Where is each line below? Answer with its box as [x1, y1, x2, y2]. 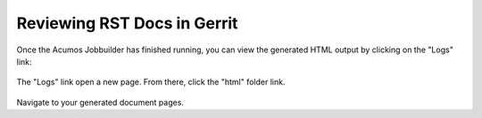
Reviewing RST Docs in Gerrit [16, 13, 238, 33]
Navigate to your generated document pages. [16, 97, 185, 107]
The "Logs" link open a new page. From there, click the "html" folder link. [16, 76, 286, 88]
